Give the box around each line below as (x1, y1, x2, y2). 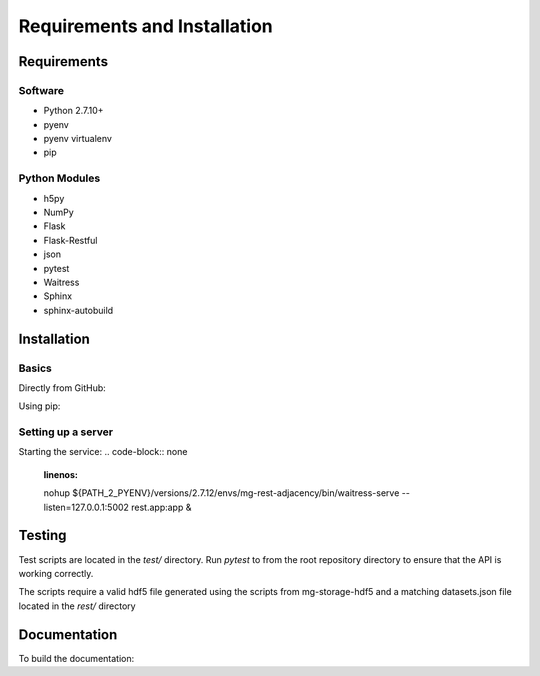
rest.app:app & (131, 501, 192, 513)
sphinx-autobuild (43, 304, 114, 316)
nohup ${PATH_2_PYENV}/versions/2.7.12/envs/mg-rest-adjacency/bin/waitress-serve (43, 487, 400, 499)
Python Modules (18, 171, 101, 185)
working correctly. (18, 567, 94, 579)
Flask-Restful (43, 234, 98, 246)
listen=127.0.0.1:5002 (43, 501, 130, 513)
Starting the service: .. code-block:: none (18, 446, 188, 458)
